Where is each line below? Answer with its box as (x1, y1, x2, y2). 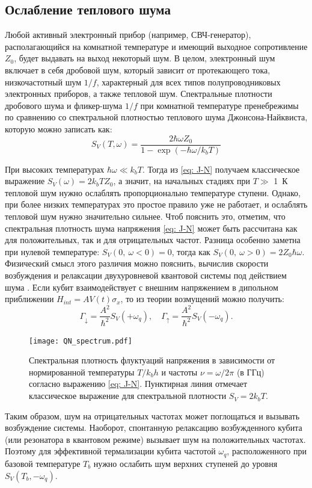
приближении (5, 292, 54, 305)
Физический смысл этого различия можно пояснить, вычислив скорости (5, 257, 269, 270)
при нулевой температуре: (5, 245, 100, 258)
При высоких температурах (5, 162, 105, 175)
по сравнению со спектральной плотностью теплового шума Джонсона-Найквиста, (5, 111, 308, 123)
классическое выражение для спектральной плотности (29, 389, 227, 402)
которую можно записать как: (5, 122, 112, 135)
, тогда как (171, 245, 210, 258)
